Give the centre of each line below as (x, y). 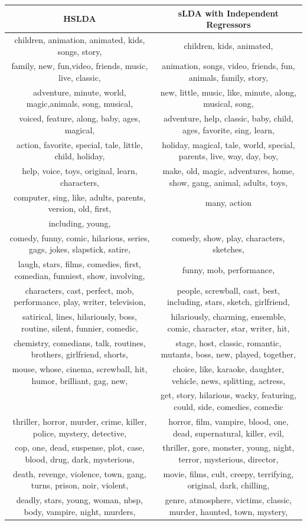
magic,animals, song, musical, (80, 104)
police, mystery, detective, (80, 433)
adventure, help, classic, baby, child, (228, 118)
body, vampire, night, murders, (80, 511)
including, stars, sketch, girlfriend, (228, 302)
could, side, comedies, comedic (228, 407)
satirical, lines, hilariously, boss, (80, 316)
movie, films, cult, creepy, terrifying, (228, 473)
